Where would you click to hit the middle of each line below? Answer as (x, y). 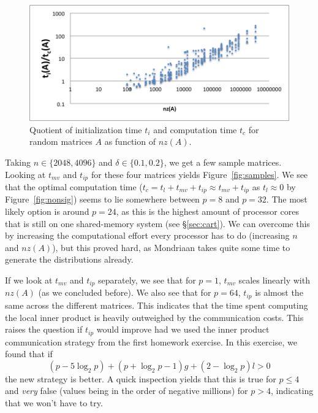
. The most (287, 199)
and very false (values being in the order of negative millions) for (127, 391)
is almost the (279, 292)
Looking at (25, 174)
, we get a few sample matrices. (223, 162)
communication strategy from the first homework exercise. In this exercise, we (151, 342)
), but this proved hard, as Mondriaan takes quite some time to (171, 247)
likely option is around (47, 211)
